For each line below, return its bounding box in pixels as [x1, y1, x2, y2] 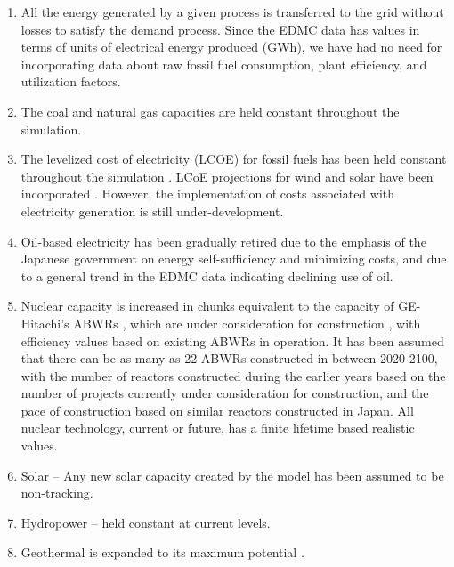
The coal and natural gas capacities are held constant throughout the [20, 101, 400, 120]
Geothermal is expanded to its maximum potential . [20, 543, 304, 562]
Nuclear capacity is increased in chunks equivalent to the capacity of [20, 296, 394, 315]
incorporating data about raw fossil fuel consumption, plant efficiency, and [20, 54, 427, 73]
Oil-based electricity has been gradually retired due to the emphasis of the [20, 231, 426, 250]
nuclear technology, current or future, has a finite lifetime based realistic [20, 418, 415, 437]
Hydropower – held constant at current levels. [20, 513, 271, 531]
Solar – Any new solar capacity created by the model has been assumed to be [20, 466, 444, 484]
